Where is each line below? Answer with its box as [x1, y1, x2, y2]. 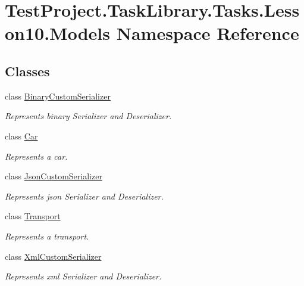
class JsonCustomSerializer [5, 170, 102, 182]
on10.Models [5, 21, 110, 45]
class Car [5, 129, 38, 142]
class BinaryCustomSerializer [5, 89, 111, 102]
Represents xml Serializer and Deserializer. [5, 270, 162, 282]
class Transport [5, 210, 61, 222]
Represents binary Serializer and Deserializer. [5, 110, 172, 122]
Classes [5, 61, 50, 80]
